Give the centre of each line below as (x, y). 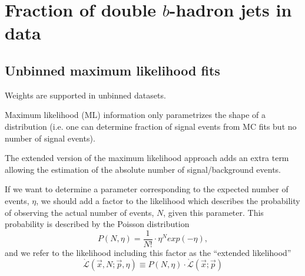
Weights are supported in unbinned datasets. (85, 95)
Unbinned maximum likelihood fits (112, 70)
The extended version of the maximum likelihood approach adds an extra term (147, 158)
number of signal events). (50, 138)
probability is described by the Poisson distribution (97, 224)
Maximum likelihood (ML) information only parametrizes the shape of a (135, 115)
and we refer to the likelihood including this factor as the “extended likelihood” (148, 252)
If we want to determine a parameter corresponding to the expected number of (147, 189)
